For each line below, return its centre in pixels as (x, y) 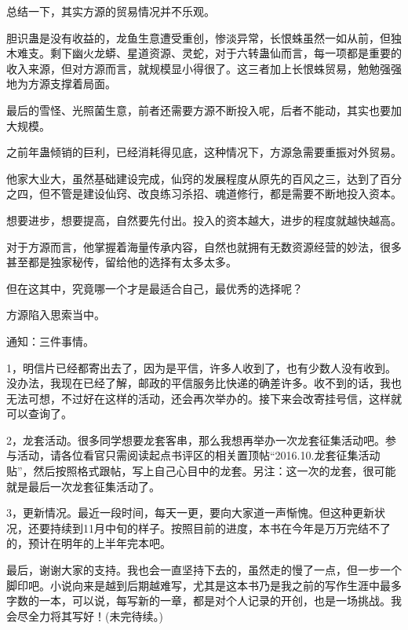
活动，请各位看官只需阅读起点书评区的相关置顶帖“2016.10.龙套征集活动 (199, 455)
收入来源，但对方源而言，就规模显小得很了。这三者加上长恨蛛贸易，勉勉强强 (204, 68)
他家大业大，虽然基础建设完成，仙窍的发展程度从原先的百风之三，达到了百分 (204, 178)
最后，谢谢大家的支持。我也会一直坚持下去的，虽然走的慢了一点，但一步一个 (204, 570)
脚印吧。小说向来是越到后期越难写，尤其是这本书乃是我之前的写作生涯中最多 (204, 585)
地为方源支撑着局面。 (61, 84)
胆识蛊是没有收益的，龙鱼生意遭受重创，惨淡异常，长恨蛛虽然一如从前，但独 (204, 37)
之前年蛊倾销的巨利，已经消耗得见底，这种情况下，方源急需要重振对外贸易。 (204, 152)
